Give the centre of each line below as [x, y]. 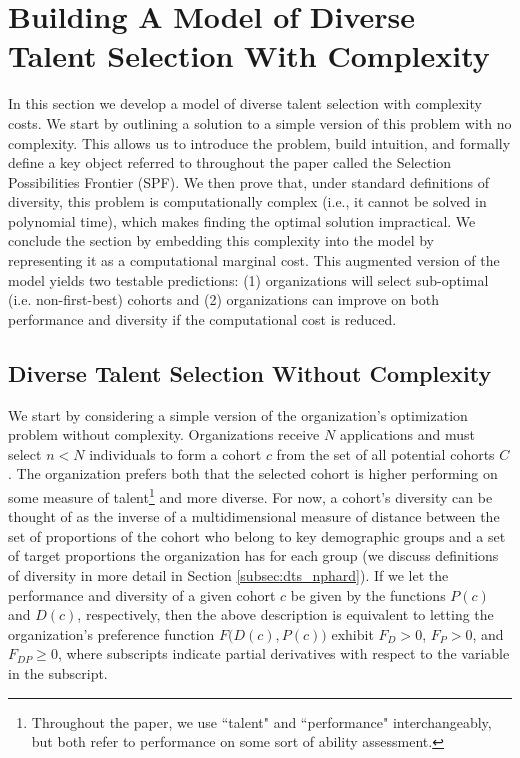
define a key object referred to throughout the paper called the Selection [230, 162]
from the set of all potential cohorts [385, 453]
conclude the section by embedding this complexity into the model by [221, 240]
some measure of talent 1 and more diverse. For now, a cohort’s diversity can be [250, 495]
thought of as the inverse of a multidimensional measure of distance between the [254, 516]
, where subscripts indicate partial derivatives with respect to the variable [283, 653]
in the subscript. [58, 673]
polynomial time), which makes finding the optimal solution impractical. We [242, 220]
